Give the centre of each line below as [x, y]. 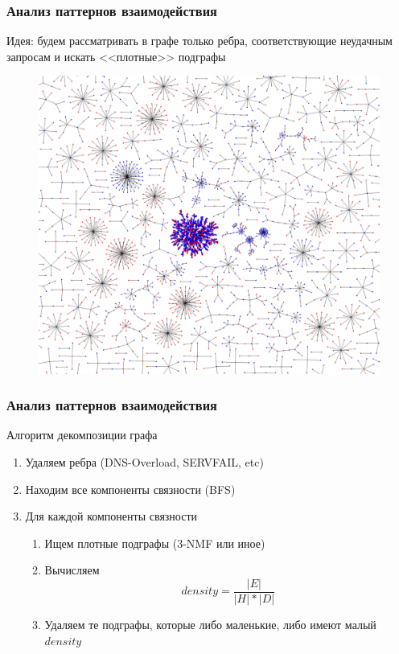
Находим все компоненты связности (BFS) [130, 489]
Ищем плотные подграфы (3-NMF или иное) [155, 543]
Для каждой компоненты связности [111, 516]
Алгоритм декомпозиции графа [82, 435]
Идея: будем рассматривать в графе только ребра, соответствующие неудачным [199, 41]
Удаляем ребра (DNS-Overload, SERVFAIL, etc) [144, 461]
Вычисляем [72, 570]
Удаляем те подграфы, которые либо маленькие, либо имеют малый [210, 625]
